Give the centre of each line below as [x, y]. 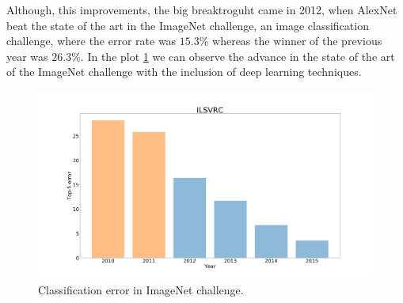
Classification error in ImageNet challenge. [141, 289]
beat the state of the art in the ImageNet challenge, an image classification [188, 25]
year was [27, 56]
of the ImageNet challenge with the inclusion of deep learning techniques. [184, 72]
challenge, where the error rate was [91, 41]
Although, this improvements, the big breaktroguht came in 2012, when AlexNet [202, 9]
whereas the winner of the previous [297, 41]
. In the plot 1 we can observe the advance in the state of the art [238, 56]
